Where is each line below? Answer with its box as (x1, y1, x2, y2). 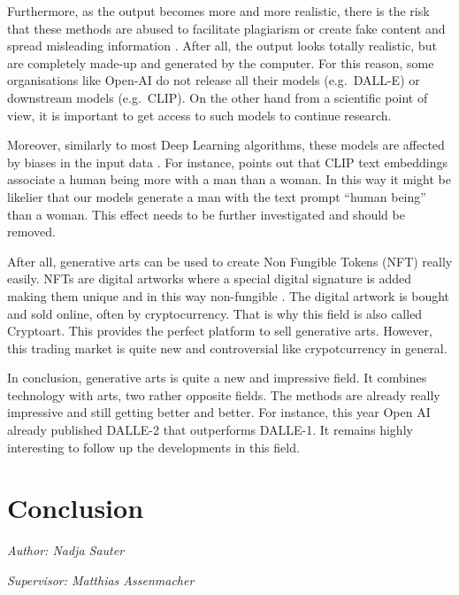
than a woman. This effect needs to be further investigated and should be (7, 205, 405, 223)
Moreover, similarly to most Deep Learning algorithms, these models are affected (7, 135, 445, 154)
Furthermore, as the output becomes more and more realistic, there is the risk (7, 2, 430, 19)
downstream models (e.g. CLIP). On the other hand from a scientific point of (7, 88, 428, 106)
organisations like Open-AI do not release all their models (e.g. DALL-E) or (7, 71, 420, 89)
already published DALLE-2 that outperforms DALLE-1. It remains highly (7, 421, 413, 439)
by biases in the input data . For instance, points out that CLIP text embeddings (7, 152, 448, 171)
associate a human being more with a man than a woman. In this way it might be (7, 170, 451, 189)
